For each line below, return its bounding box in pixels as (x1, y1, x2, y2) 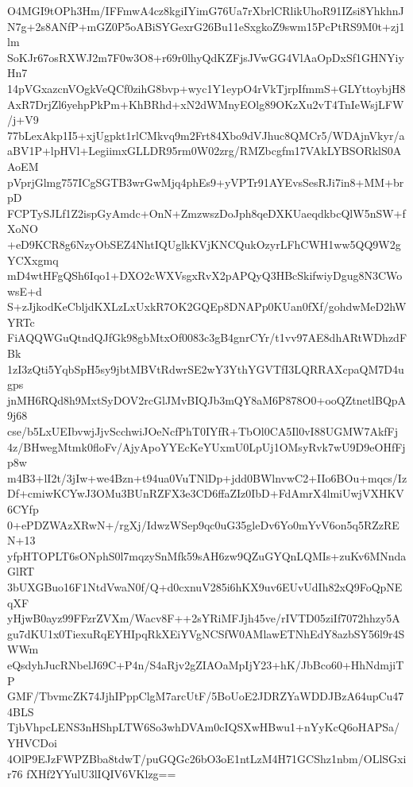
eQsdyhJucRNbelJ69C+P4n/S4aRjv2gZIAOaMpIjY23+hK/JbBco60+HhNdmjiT (7, 656, 404, 673)
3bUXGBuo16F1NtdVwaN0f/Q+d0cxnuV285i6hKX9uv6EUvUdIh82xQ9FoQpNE (7, 578, 403, 595)
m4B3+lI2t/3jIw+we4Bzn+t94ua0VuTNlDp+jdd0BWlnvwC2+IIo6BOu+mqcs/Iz (7, 469, 407, 486)
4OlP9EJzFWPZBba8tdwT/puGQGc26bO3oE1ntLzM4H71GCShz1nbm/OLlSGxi (7, 750, 407, 766)
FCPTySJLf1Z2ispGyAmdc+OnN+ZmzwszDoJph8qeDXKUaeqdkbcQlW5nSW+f (7, 204, 406, 221)
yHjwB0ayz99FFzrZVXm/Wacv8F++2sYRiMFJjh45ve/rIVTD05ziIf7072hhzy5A (7, 610, 400, 626)
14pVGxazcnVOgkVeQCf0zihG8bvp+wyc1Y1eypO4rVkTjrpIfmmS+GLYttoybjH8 (7, 79, 406, 96)
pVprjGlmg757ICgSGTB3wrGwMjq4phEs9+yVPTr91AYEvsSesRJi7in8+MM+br (7, 173, 404, 190)
